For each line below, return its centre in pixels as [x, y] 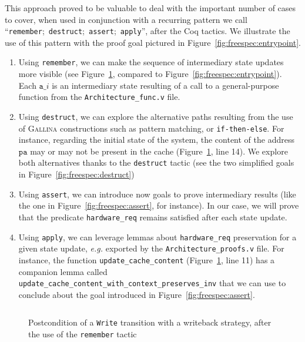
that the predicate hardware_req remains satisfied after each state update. [153, 217]
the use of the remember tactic [83, 334]
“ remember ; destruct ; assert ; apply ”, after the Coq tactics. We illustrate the [148, 31]
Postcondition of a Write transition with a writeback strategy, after [150, 322]
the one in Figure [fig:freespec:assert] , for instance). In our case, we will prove [159, 205]
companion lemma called [63, 271]
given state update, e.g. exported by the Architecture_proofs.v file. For [151, 248]
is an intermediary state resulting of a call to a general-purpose [165, 85]
